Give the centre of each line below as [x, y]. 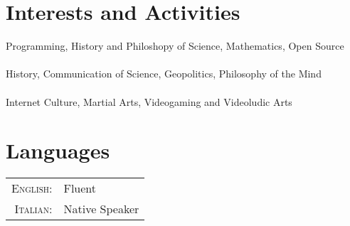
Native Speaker [101, 209]
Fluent [80, 188]
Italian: [33, 209]
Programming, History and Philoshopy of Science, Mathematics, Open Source [175, 46]
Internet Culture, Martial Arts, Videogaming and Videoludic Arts [149, 101]
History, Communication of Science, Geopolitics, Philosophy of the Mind [164, 74]
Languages [58, 150]
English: [32, 188]
